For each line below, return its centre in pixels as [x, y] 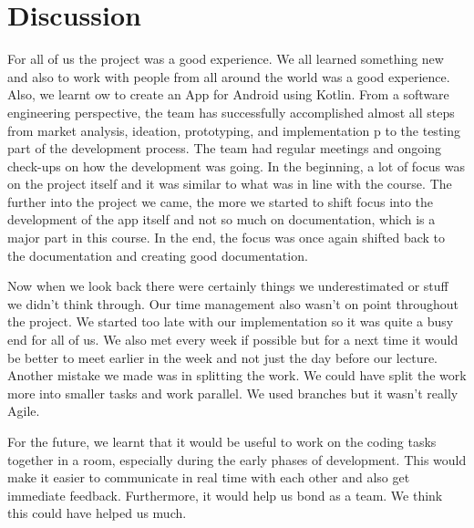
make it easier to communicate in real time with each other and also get [209, 477]
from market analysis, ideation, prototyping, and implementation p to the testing [234, 130]
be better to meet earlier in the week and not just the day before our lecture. [223, 357]
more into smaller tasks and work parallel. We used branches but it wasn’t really [233, 393]
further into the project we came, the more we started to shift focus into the [221, 201]
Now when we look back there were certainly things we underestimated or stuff [228, 286]
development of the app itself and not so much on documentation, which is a [222, 219]
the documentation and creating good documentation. [158, 255]
